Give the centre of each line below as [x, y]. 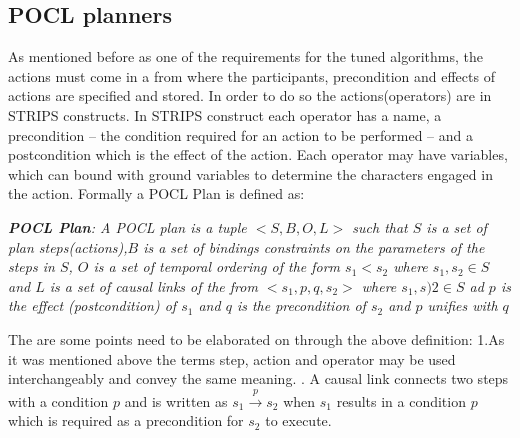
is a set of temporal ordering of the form [217, 266]
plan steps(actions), [68, 246]
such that [380, 226]
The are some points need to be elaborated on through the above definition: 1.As [256, 338]
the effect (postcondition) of [92, 305]
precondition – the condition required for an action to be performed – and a [241, 134]
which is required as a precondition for [126, 420]
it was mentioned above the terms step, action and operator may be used [232, 358]
